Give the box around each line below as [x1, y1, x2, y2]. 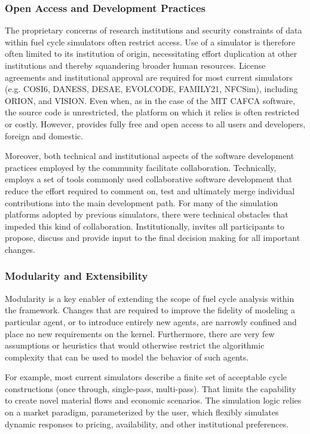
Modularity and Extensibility [5, 268, 148, 283]
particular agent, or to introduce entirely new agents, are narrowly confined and [5, 315, 297, 328]
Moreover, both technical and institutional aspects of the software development [5, 149, 294, 162]
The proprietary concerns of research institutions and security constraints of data [5, 24, 302, 36]
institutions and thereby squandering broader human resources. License [5, 59, 266, 71]
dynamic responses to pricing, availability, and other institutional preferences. [5, 417, 289, 430]
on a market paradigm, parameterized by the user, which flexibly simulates [5, 406, 279, 418]
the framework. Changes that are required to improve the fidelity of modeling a [5, 304, 296, 316]
